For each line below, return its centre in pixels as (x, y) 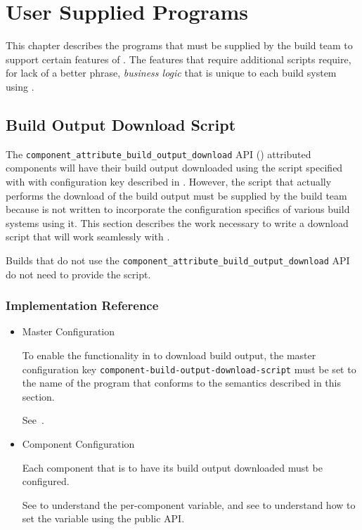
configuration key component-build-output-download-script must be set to (189, 369)
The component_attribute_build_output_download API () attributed (159, 154)
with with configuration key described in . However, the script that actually (169, 181)
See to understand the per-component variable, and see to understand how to (189, 504)
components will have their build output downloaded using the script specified (174, 168)
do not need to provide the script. (78, 274)
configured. (46, 481)
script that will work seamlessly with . (88, 237)
